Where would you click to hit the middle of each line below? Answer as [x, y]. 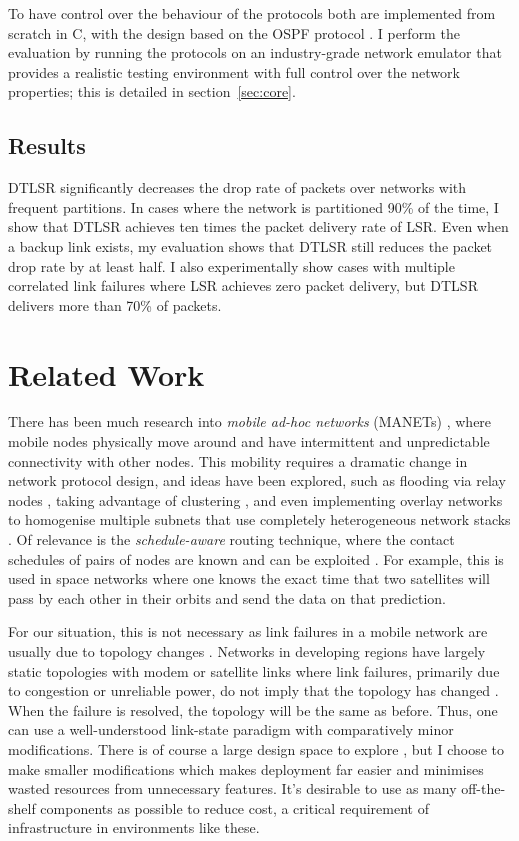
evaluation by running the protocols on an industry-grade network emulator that [255, 52]
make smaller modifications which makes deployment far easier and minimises [246, 768]
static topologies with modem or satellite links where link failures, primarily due [254, 670]
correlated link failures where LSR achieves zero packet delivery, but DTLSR [243, 285]
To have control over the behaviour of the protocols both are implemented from [252, 13]
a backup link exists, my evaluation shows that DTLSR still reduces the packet [250, 245]
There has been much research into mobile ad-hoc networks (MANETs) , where [250, 421]
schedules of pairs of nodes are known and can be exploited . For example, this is [256, 558]
